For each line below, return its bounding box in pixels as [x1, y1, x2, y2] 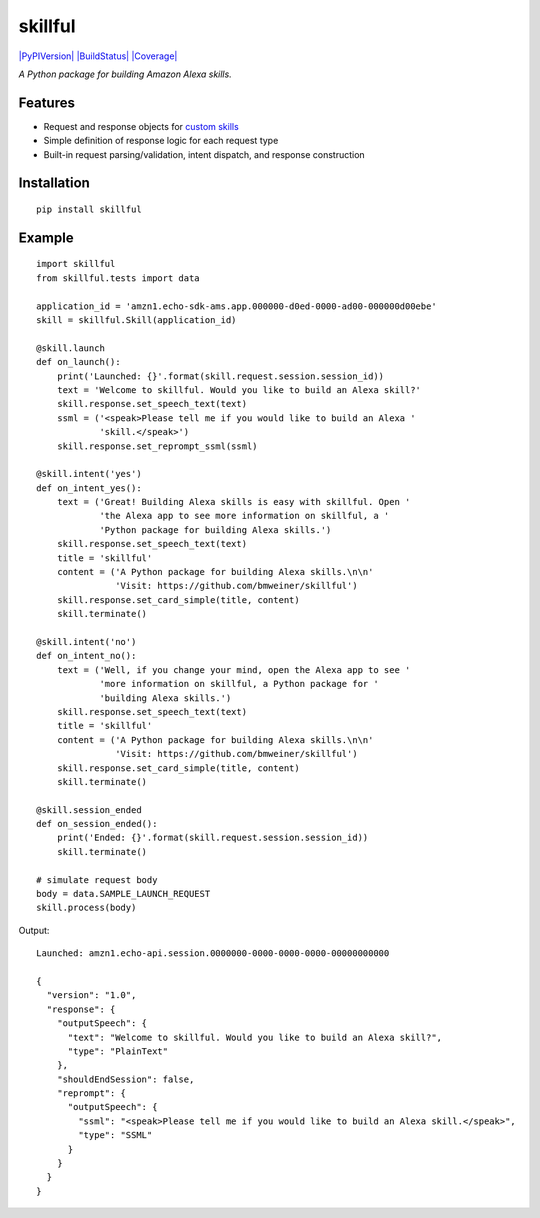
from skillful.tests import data [36, 272, 200, 284]
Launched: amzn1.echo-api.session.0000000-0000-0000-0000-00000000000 [36, 948, 390, 959]
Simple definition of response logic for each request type [43, 135, 279, 147]
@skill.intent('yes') [36, 468, 142, 480]
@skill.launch [36, 342, 105, 354]
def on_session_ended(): [36, 818, 158, 830]
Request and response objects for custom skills [43, 120, 239, 132]
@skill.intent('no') [36, 636, 137, 647]
